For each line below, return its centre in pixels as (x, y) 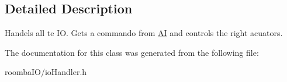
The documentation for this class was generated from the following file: (132, 52)
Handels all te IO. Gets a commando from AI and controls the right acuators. (144, 33)
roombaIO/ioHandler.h (46, 72)
